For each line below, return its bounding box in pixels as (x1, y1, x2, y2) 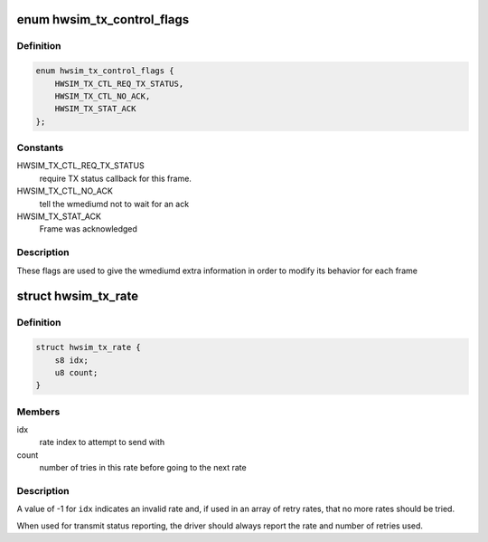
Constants (16, 141, 64, 154)
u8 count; (54, 367, 99, 377)
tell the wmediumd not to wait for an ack (39, 198, 190, 209)
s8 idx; (54, 355, 89, 366)
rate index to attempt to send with (39, 437, 165, 448)
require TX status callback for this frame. (39, 173, 192, 184)
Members (16, 405, 61, 418)
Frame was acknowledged (39, 223, 137, 234)
